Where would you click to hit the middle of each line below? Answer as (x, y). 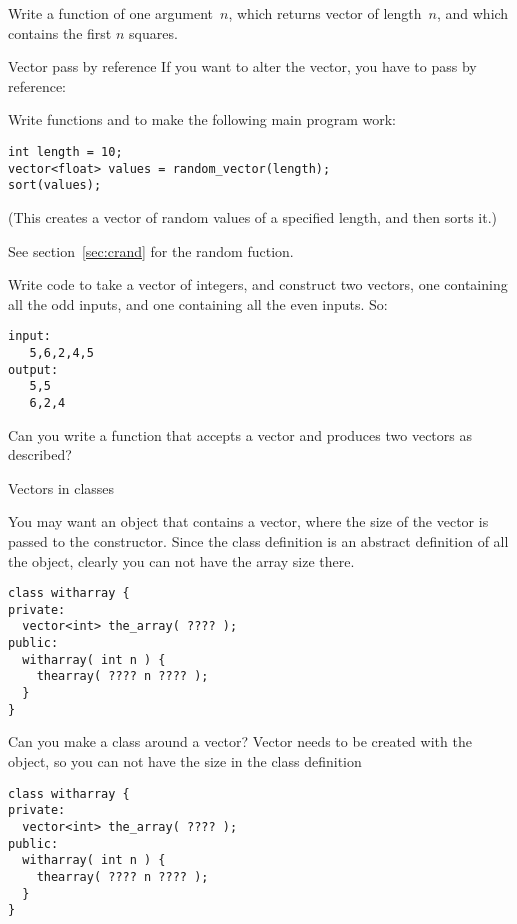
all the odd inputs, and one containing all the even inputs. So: (198, 303)
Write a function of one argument (111, 13)
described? (40, 454)
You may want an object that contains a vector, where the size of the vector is (248, 521)
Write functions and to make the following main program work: (202, 119)
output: (33, 369)
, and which (472, 13)
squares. (153, 32)
